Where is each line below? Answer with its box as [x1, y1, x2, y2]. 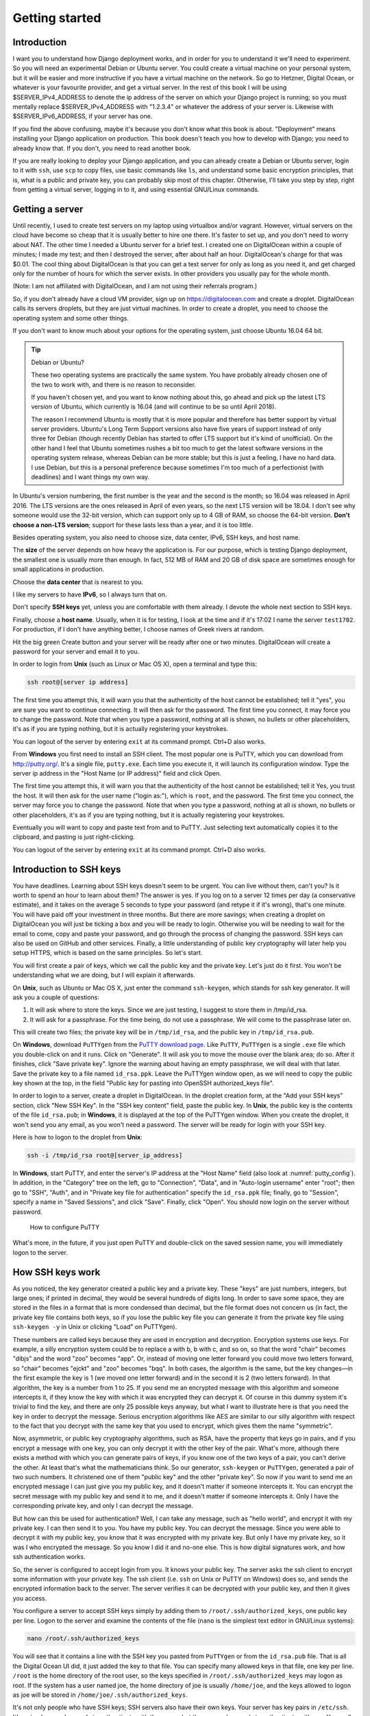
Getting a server [12, 203, 84, 215]
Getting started [12, 10, 101, 25]
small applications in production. [12, 565, 105, 573]
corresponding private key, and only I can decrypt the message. [12, 1502, 193, 1510]
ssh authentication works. [12, 1553, 86, 1561]
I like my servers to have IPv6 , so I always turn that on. [12, 590, 167, 599]
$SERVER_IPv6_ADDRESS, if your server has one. [12, 112, 153, 120]
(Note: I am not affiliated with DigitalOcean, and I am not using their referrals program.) [12, 282, 258, 290]
